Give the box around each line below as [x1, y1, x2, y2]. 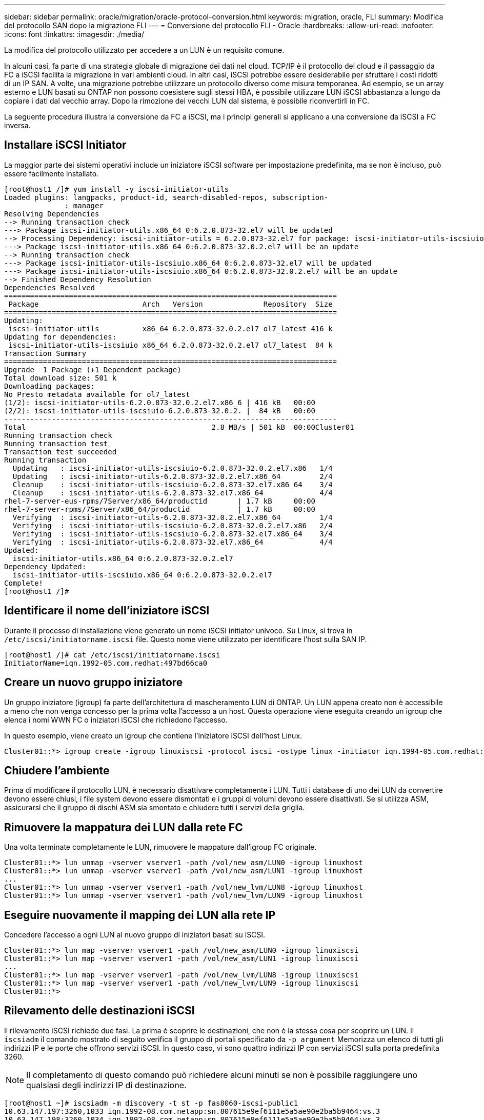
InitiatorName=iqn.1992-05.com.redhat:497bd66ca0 [4, 658, 208, 667]
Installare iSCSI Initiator [4, 138, 127, 152]
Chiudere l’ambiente [4, 764, 110, 777]
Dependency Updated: [4, 562, 87, 571]
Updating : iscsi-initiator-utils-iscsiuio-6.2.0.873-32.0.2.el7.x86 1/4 [12, 464, 333, 472]
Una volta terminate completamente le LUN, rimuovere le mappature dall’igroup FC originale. [4, 843, 317, 852]
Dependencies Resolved [4, 283, 95, 292]
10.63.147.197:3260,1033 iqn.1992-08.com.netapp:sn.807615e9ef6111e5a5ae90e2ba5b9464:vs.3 [4, 1107, 380, 1115]
